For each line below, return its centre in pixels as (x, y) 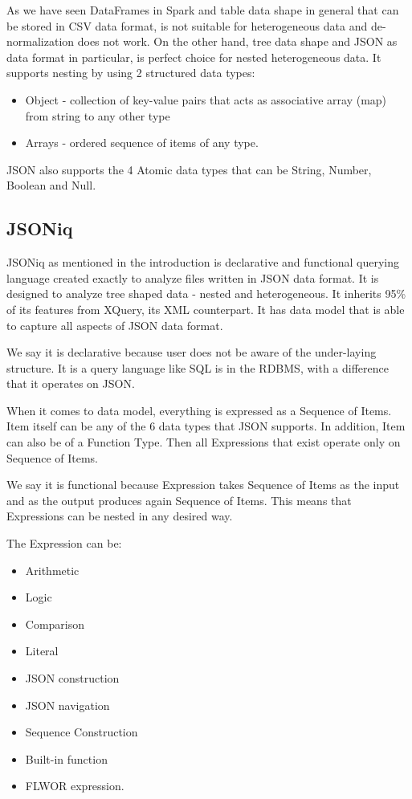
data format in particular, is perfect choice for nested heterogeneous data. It (194, 57)
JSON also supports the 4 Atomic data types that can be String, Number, (189, 169)
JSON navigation (67, 705)
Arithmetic (52, 570)
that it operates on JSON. (71, 383)
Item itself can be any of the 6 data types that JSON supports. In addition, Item (206, 426)
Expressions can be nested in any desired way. (120, 516)
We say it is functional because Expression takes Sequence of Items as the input (203, 485)
